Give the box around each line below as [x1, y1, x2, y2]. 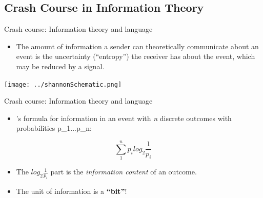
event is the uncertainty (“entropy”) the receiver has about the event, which [16, 51, 255, 62]
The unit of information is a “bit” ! [16, 185, 127, 196]
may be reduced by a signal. [16, 61, 105, 71]
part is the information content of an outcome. [50, 166, 197, 177]
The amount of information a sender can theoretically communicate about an [16, 41, 259, 51]
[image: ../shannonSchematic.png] [4, 81, 122, 88]
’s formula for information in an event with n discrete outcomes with [16, 112, 232, 123]
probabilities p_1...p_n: [16, 123, 92, 133]
